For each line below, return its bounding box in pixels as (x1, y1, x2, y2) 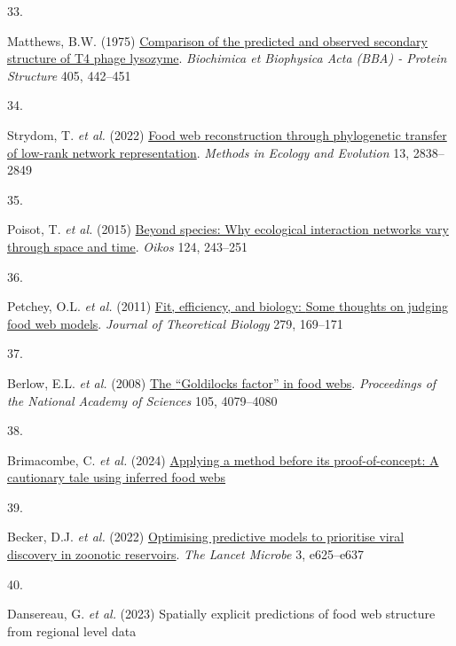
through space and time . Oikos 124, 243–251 (7, 237, 248, 255)
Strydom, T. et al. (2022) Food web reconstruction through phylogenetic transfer (7, 125, 447, 144)
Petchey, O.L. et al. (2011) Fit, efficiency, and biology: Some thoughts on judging (7, 297, 448, 315)
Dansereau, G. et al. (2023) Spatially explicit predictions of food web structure (7, 604, 436, 623)
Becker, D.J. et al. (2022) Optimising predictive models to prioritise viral (7, 527, 405, 546)
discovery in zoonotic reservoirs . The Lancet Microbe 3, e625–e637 (7, 545, 365, 564)
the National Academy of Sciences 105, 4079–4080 (7, 391, 278, 409)
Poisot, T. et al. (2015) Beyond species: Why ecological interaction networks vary (7, 220, 449, 238)
